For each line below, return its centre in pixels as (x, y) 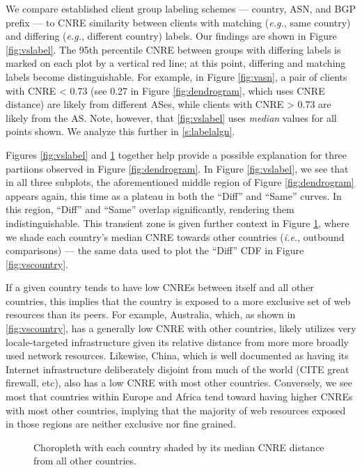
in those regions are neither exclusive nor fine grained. (121, 424)
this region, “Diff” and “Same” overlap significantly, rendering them (150, 209)
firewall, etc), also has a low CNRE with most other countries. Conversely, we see (179, 383)
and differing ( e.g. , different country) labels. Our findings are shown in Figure (171, 36)
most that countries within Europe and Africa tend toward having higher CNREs (179, 397)
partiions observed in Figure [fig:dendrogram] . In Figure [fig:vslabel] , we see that (177, 168)
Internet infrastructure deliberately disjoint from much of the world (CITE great (178, 369)
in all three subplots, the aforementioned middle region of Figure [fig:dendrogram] (180, 182)
